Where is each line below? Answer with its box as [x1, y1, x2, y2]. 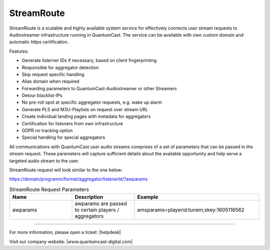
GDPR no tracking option [21, 128, 73, 134]
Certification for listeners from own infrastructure [21, 120, 123, 126]
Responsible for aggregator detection [21, 64, 99, 70]
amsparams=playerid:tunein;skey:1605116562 [137, 206, 244, 213]
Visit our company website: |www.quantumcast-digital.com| [9, 238, 133, 244]
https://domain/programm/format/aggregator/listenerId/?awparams [9, 176, 148, 182]
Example [137, 193, 158, 200]
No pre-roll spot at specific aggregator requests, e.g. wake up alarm [21, 99, 162, 105]
